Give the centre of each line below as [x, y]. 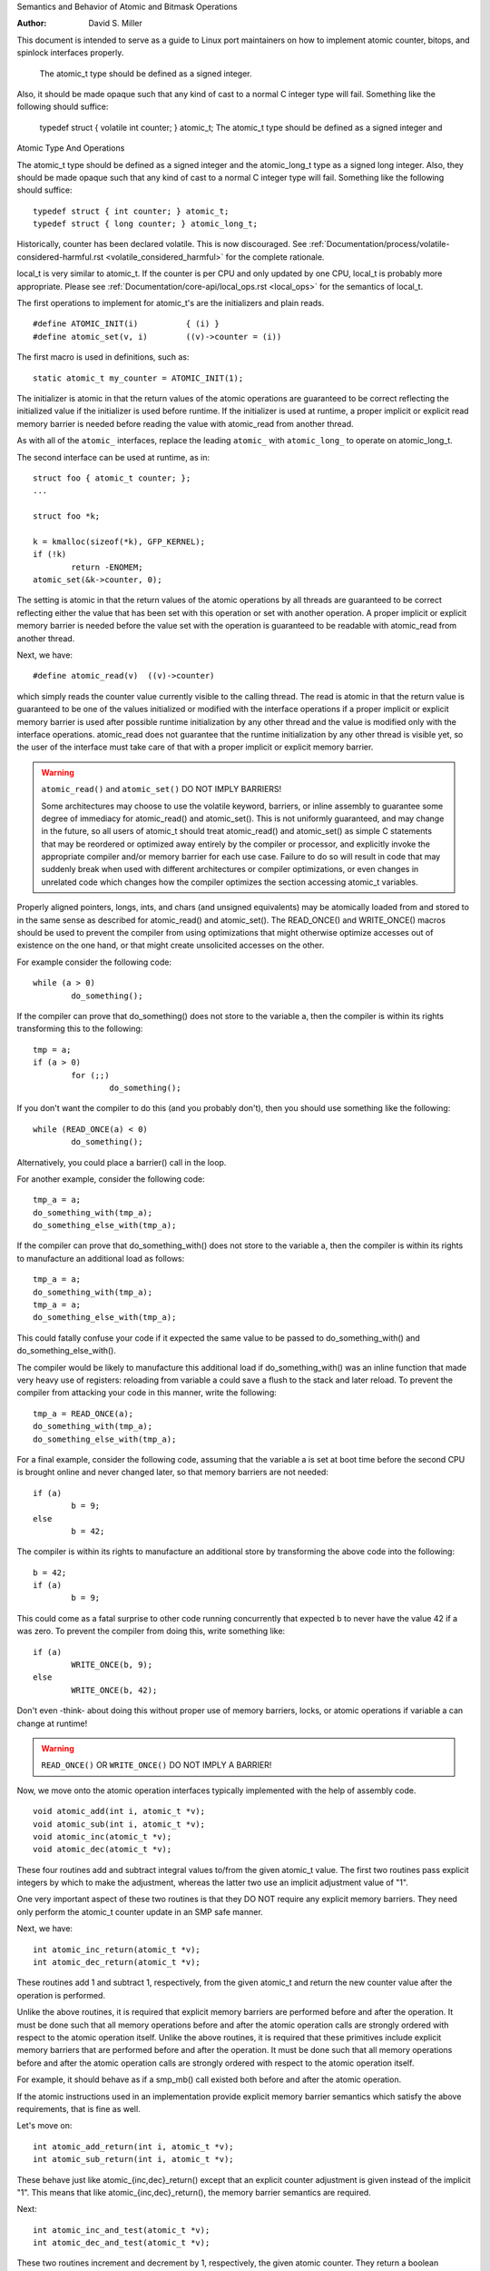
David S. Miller [115, 24]
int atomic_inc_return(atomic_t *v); [117, 1949]
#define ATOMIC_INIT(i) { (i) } [126, 324]
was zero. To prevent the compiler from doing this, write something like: [151, 1631]
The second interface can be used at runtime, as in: [113, 457]
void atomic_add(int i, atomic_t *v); [119, 1811]
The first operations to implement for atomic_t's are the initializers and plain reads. [171, 303]
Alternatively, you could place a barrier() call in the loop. [122, 1162]
